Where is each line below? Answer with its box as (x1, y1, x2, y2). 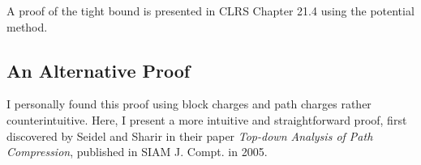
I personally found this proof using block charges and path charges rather (6, 95, 372, 112)
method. (6, 18, 48, 35)
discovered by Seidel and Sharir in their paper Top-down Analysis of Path (6, 127, 373, 144)
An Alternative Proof (6, 57, 191, 82)
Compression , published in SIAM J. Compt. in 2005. (6, 143, 268, 160)
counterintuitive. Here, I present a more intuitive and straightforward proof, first (6, 111, 407, 128)
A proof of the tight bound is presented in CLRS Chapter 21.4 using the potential (6, 2, 415, 19)
